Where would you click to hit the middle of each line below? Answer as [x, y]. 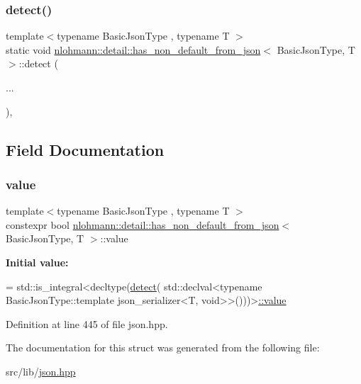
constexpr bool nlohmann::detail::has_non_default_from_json [143, 224]
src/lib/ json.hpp [41, 371]
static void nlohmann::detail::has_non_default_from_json [133, 49]
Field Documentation [85, 149]
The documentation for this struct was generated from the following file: [163, 348]
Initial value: [37, 262]
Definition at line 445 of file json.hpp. [87, 323]
